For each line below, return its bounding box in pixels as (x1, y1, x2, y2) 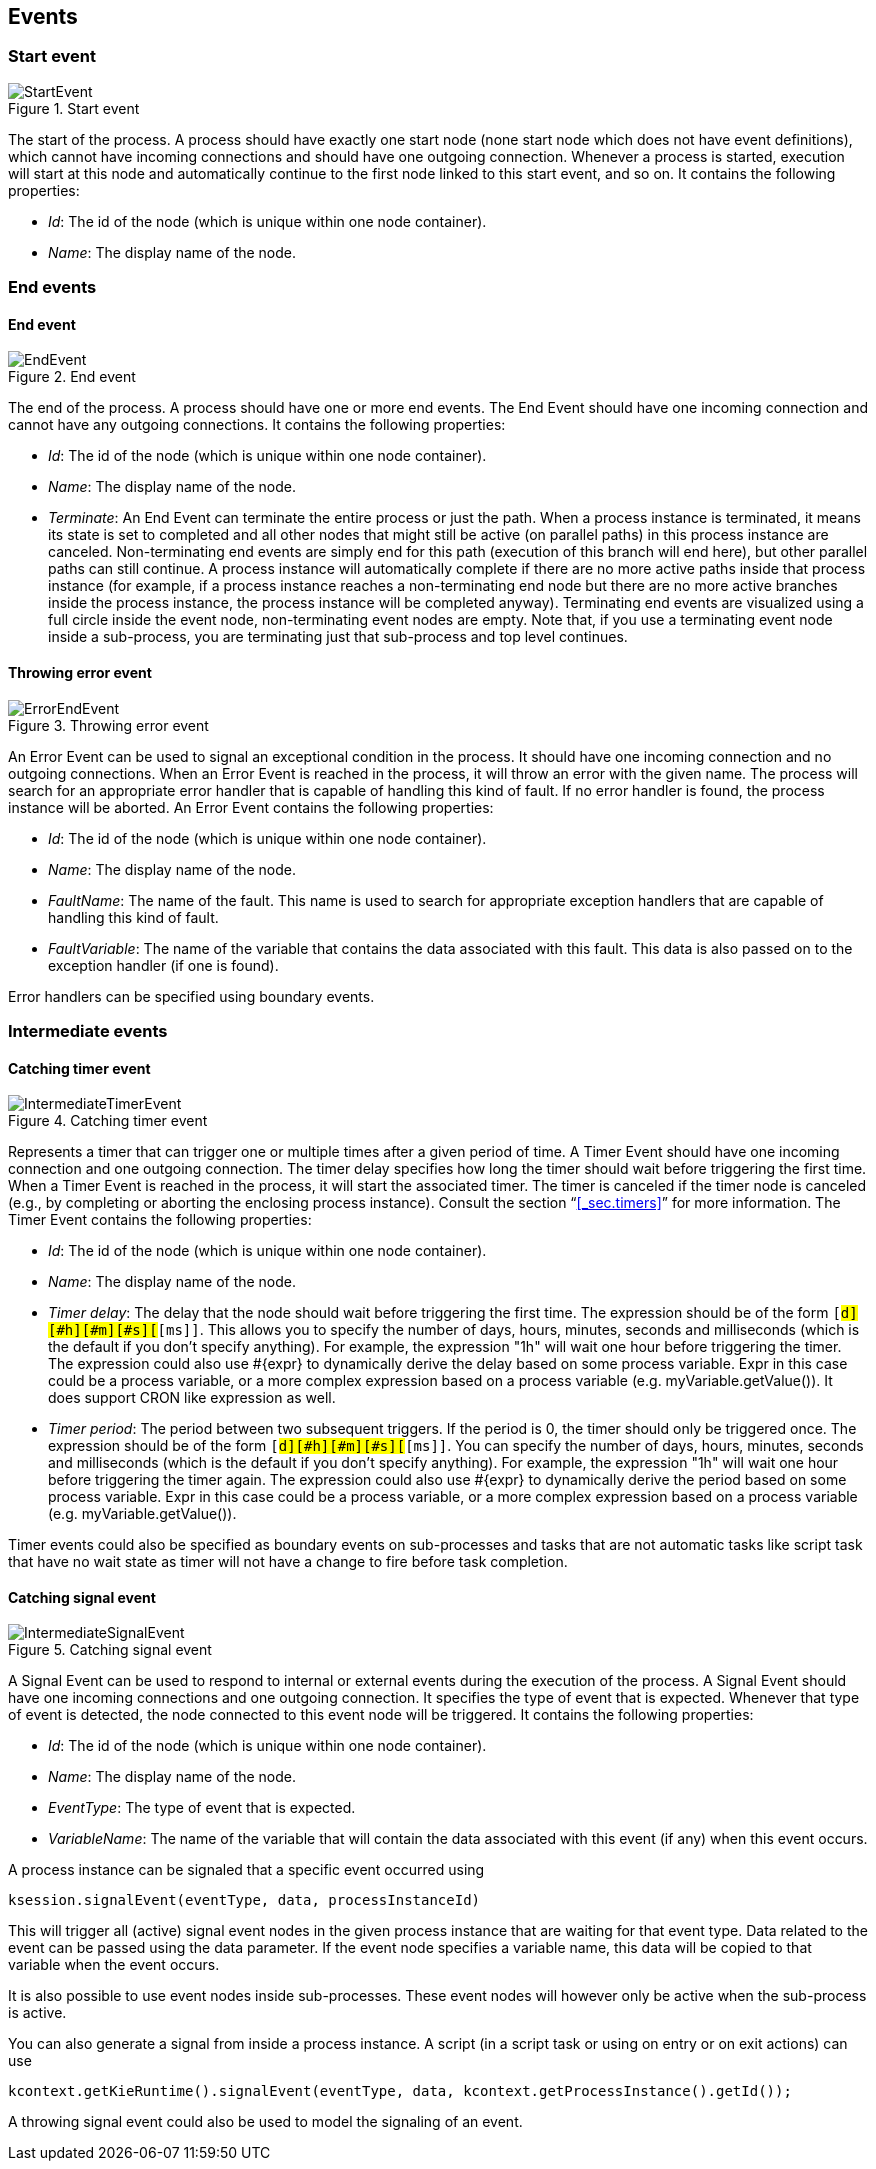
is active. (8, 2004, 67, 2022)
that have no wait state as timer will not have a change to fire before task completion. (8, 1553, 568, 1571)
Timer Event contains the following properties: (8, 1211, 312, 1229)
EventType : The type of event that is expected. (48, 1799, 356, 1817)
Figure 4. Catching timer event (8, 1112, 208, 1130)
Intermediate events (8, 1020, 168, 1041)
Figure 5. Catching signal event (8, 1641, 212, 1659)
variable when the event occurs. (8, 1956, 220, 1974)
